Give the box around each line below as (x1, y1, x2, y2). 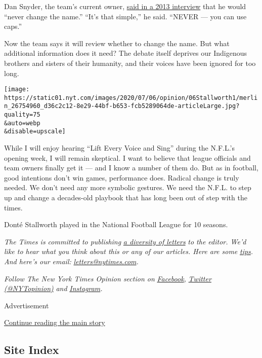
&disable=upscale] (4, 128, 66, 135)
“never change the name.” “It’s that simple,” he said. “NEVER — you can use (4, 11, 247, 21)
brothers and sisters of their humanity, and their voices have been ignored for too (4, 57, 256, 68)
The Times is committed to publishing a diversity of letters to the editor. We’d (4, 236, 246, 246)
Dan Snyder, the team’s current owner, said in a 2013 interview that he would (4, 1, 246, 11)
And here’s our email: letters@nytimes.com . (4, 256, 139, 267)
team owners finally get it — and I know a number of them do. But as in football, (4, 162, 258, 173)
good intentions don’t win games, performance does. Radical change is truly (4, 172, 239, 183)
